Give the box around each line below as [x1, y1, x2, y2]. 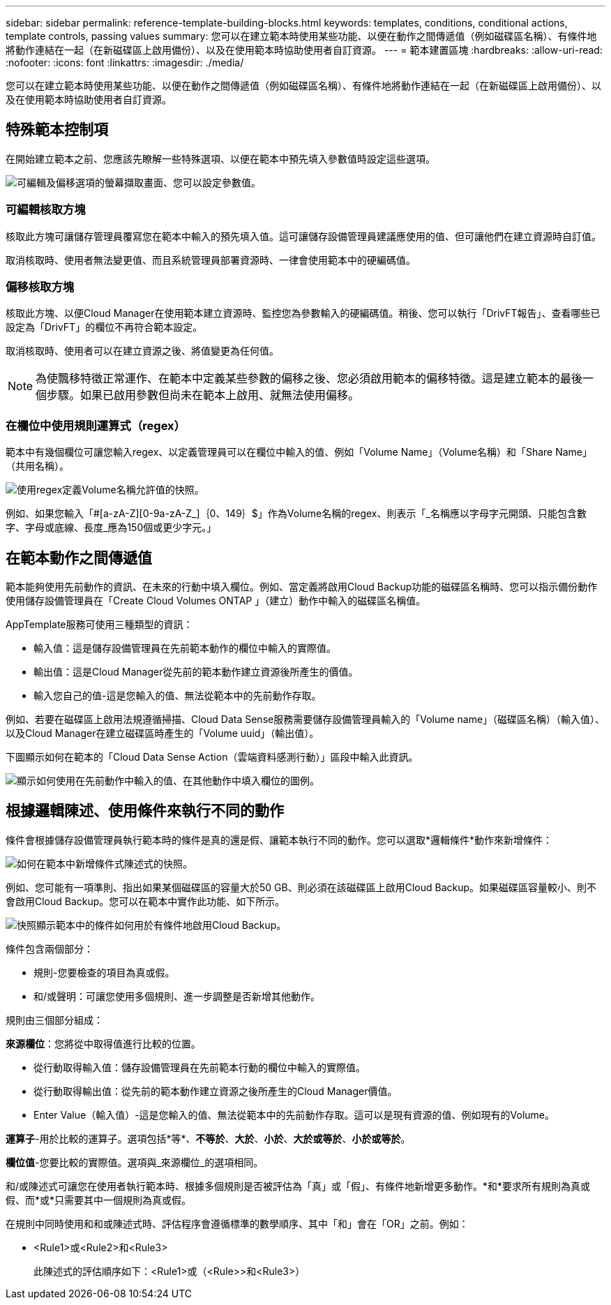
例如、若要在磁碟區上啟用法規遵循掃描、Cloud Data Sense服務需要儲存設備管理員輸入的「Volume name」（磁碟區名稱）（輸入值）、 [6, 713, 605, 725]
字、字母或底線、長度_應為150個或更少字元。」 [6, 521, 217, 534]
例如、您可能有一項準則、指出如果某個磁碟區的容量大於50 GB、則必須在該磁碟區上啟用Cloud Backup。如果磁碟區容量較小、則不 [6, 881, 597, 893]
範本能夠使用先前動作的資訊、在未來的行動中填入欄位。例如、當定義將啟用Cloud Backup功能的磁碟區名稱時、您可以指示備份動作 [6, 580, 598, 592]
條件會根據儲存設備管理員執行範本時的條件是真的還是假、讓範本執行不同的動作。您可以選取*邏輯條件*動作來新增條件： [6, 833, 553, 846]
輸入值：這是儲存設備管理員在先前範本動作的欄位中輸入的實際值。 [33, 641, 336, 654]
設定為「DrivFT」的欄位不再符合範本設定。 [6, 321, 203, 334]
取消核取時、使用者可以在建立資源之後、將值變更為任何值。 [6, 345, 279, 357]
